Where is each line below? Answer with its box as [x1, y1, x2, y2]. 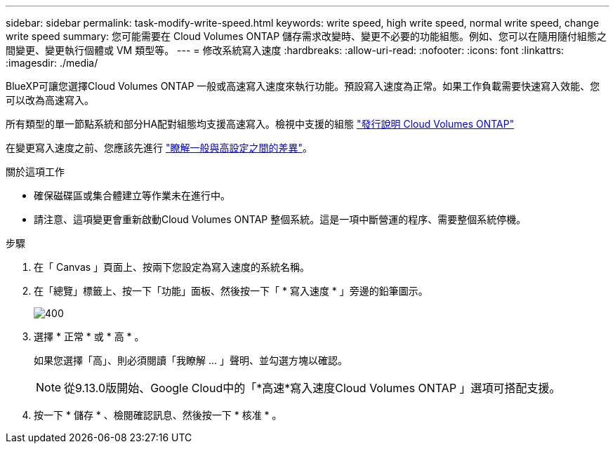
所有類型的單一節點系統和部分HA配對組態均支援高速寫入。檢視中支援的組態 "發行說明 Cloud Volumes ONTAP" [6, 118, 515, 130]
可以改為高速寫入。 [6, 94, 94, 106]
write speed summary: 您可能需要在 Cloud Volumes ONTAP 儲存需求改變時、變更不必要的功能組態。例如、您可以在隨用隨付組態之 [6, 30, 607, 42]
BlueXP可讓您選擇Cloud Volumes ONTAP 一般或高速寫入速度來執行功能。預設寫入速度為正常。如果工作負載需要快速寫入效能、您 [6, 80, 600, 92]
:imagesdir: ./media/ [6, 57, 98, 69]
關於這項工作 [6, 166, 65, 177]
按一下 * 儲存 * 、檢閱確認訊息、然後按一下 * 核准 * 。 [34, 409, 282, 421]
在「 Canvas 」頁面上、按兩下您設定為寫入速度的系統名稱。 [34, 261, 310, 273]
